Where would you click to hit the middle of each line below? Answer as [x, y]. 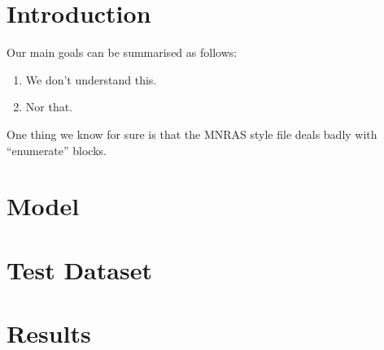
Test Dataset [79, 269]
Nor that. [49, 107]
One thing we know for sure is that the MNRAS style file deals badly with [192, 134]
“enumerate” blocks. [57, 150]
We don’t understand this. [91, 79]
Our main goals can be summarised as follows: [122, 52]
